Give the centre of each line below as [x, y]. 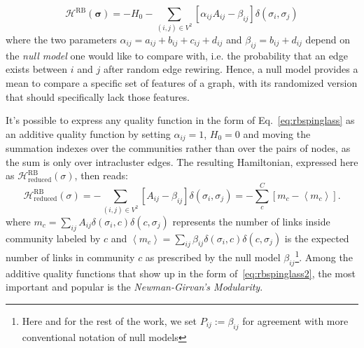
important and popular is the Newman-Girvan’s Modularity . [134, 287]
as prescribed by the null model [213, 257]
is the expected [317, 238]
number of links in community [70, 257]
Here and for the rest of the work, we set [109, 320]
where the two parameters [61, 39]
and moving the [277, 133]
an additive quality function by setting [88, 133]
